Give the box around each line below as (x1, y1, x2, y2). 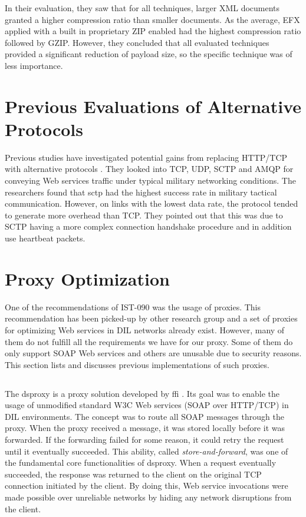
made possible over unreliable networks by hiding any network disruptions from (5, 491, 292, 503)
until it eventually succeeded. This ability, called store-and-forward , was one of (5, 445, 288, 457)
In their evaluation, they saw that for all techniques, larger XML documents (5, 2, 280, 14)
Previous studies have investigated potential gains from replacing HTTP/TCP (5, 151, 288, 163)
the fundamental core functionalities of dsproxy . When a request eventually (5, 456, 277, 469)
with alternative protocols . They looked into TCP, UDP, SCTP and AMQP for (5, 163, 294, 175)
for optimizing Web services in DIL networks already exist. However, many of (5, 323, 285, 336)
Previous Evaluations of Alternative (5, 94, 302, 118)
